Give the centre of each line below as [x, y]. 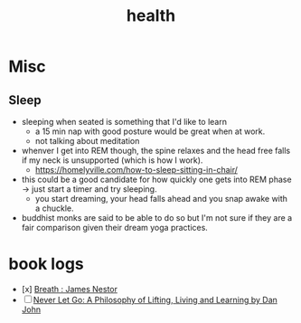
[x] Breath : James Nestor [70, 289]
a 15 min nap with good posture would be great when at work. [150, 131]
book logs [46, 264]
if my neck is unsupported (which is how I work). [112, 160]
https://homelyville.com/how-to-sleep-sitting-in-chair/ [136, 170]
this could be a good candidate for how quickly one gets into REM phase [156, 179]
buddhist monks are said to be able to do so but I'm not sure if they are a [157, 218]
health [151, 16]
